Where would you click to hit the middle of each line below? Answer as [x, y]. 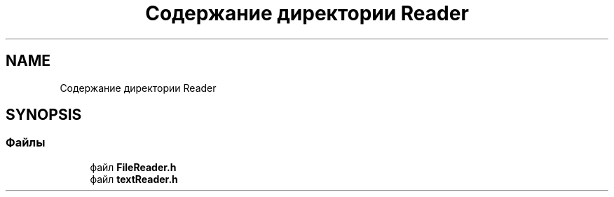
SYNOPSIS [44, 115]
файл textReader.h [134, 179]
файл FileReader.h [133, 167]
